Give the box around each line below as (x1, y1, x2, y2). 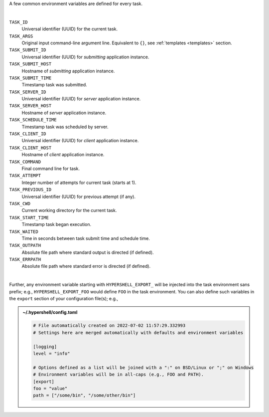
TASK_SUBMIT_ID (9, 47, 47, 53)
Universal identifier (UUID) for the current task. (21, 26, 118, 32)
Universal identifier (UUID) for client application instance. (21, 138, 139, 144)
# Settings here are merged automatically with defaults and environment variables (33, 330, 244, 335)
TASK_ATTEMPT (9, 173, 41, 179)
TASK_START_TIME (9, 214, 49, 220)
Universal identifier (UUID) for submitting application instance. (21, 54, 149, 60)
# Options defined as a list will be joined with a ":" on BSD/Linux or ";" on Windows (33, 365, 254, 370)
